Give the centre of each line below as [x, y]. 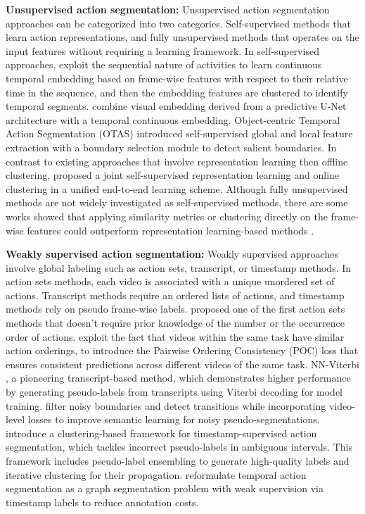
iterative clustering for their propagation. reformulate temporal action [156, 474]
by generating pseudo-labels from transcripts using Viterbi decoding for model [174, 392]
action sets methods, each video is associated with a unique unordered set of [170, 281]
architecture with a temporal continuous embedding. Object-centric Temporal [173, 119]
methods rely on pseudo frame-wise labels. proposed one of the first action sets [175, 309]
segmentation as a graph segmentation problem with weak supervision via [165, 488]
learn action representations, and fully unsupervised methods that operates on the [182, 37]
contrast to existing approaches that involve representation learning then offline [177, 161]
